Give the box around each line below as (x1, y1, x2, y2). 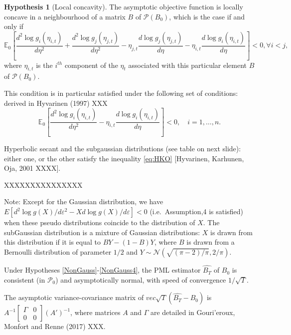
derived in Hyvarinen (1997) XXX (4, 97, 108, 108)
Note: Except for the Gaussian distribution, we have (4, 196, 163, 207)
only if (4, 21, 23, 31)
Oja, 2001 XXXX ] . (4, 163, 61, 173)
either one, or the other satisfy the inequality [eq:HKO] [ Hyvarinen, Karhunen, (4, 153, 244, 163)
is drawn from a (186, 237, 235, 247)
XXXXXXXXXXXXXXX (4, 179, 83, 190)
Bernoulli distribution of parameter (4, 246, 112, 257)
